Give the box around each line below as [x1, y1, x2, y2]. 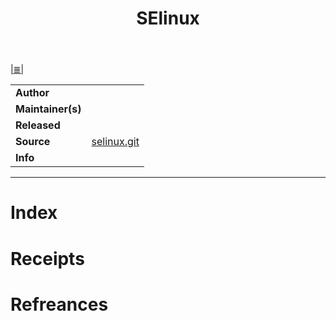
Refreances [10, 293, 109, 316]
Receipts [10, 247, 85, 270]
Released [15, 118, 61, 132]
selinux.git [91, 135, 140, 149]
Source [15, 135, 51, 149]
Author [15, 86, 50, 100]
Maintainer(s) [15, 102, 82, 116]
